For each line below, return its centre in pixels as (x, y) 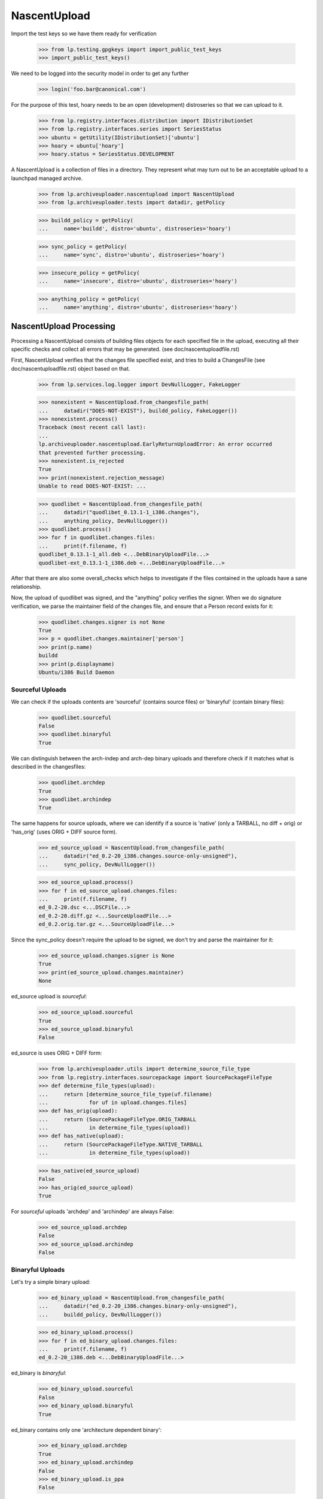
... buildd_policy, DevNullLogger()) (100, 1314)
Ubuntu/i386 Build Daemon (77, 672)
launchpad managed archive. (47, 178)
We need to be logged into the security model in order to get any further (100, 73)
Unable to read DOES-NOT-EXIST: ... (92, 486)
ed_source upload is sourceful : (49, 997)
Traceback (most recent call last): (92, 428)
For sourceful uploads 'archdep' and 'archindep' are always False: (92, 1211)
